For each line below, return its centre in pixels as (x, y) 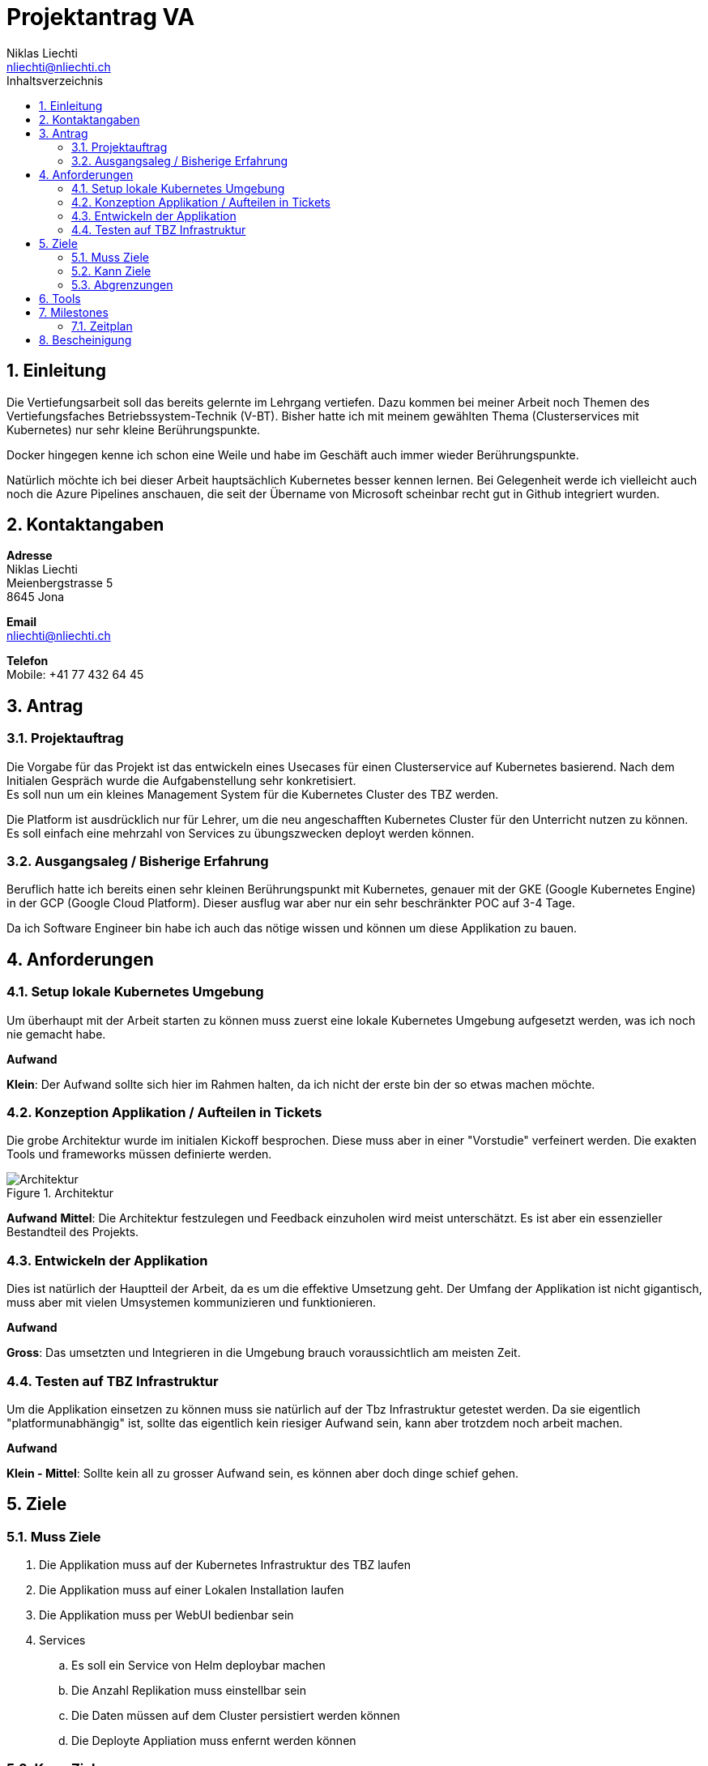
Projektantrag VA (101, 17)
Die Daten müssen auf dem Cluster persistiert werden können (236, 1716)
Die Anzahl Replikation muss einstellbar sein (189, 1691)
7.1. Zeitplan (102, 326)
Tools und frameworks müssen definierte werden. (139, 1154)
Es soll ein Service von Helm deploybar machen (198, 1666)
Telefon (28, 661)
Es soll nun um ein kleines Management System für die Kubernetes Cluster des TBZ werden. (253, 794)
